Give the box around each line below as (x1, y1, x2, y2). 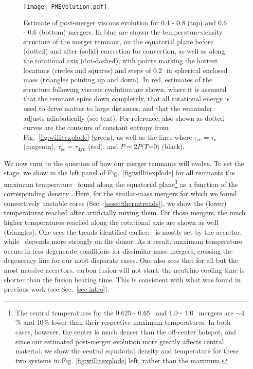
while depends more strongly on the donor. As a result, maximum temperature (4, 236, 242, 246)
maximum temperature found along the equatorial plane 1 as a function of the (4, 178, 238, 189)
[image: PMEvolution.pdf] (23, 3, 107, 10)
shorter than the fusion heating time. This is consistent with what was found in (4, 274, 241, 284)
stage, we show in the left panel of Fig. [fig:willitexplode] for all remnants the (4, 167, 235, 178)
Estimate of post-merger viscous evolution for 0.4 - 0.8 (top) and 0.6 (23, 17, 227, 27)
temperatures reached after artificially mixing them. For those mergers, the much (4, 207, 246, 218)
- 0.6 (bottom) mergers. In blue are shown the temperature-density (23, 27, 223, 37)
